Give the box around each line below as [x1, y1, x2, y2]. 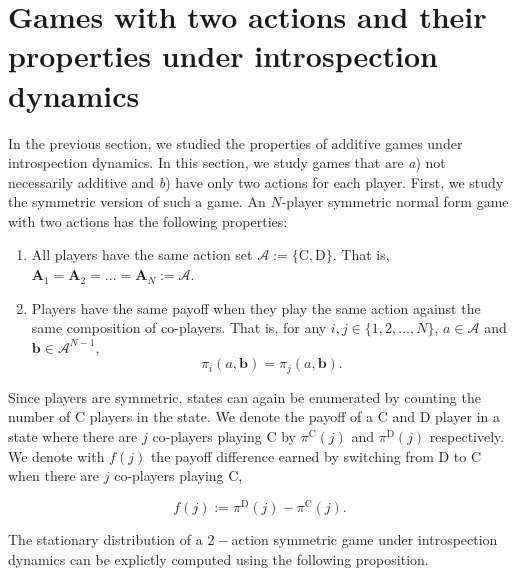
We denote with [8, 445, 105, 466]
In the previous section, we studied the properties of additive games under [8, 132, 463, 153]
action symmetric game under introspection [231, 528, 498, 549]
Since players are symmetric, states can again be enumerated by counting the [8, 386, 481, 407]
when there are [8, 465, 100, 486]
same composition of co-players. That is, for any [31, 317, 327, 338]
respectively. [429, 426, 505, 447]
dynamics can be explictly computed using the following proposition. [8, 548, 429, 569]
